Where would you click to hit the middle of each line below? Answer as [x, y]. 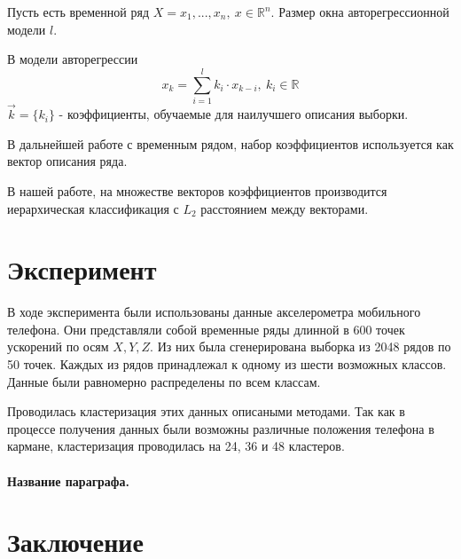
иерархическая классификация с [93, 208]
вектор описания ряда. [67, 161]
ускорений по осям [58, 346]
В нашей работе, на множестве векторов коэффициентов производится [197, 190]
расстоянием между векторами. [285, 208]
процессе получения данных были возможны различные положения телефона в [221, 428]
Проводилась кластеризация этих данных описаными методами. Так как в [206, 411]
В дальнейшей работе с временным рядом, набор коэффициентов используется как [230, 143]
